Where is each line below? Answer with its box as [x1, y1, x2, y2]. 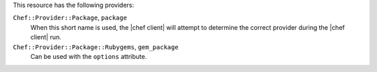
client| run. [30, 33, 62, 42]
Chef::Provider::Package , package [13, 14, 127, 22]
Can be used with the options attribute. [30, 52, 147, 60]
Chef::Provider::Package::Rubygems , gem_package [13, 42, 179, 51]
